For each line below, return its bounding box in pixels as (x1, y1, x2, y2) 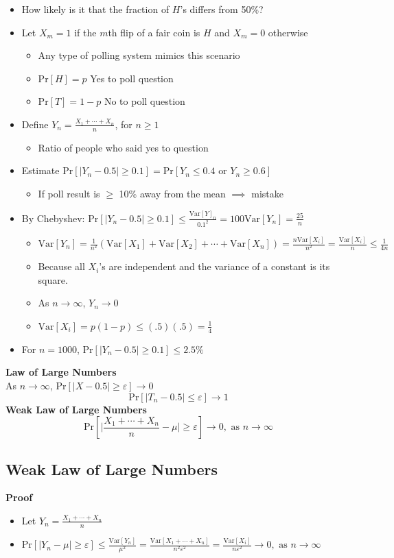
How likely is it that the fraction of (21, 2, 170, 16)
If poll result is (38, 186, 100, 200)
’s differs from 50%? (180, 2, 264, 16)
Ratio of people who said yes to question (38, 140, 209, 154)
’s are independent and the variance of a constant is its (99, 259, 330, 274)
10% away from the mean (119, 186, 226, 200)
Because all (38, 259, 85, 274)
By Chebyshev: (21, 210, 85, 225)
